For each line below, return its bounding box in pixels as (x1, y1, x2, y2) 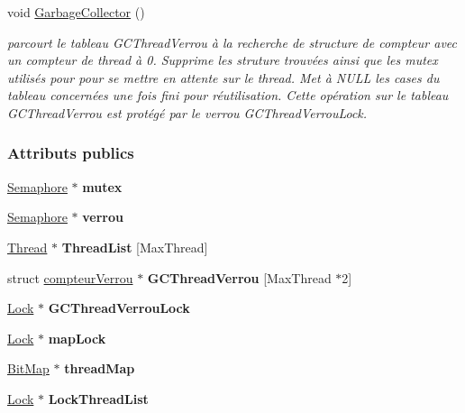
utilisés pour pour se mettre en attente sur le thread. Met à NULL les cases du (7, 68, 440, 87)
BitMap (7, 359, 50, 378)
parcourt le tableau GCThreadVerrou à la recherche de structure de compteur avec (7, 32, 457, 51)
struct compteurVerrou (7, 268, 133, 287)
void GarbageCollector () (7, 3, 145, 21)
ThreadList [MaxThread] (61, 237, 208, 256)
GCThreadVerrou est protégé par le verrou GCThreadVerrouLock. (7, 103, 368, 122)
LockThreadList (48, 389, 149, 408)
